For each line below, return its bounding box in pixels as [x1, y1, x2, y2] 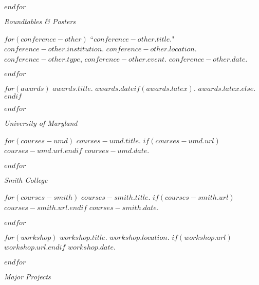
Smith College [4, 174, 48, 185]
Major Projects [4, 271, 51, 281]
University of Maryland [4, 117, 78, 128]
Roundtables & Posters [4, 16, 76, 26]
